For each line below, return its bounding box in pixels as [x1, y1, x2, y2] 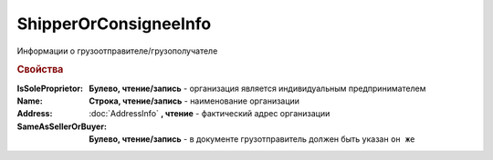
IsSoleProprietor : [16, 83, 84, 94]
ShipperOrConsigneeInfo [16, 14, 212, 34]
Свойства [16, 64, 64, 76]
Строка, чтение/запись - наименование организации [89, 95, 300, 106]
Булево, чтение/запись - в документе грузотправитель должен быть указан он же [89, 134, 415, 145]
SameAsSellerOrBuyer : [16, 121, 107, 132]
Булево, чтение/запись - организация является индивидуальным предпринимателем [89, 83, 426, 94]
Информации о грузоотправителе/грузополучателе [16, 45, 218, 56]
